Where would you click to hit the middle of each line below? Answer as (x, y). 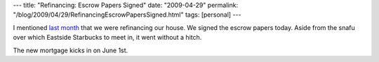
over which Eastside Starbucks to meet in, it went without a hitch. (107, 38)
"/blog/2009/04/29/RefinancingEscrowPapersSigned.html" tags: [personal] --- (127, 15)
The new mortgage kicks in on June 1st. (71, 50)
